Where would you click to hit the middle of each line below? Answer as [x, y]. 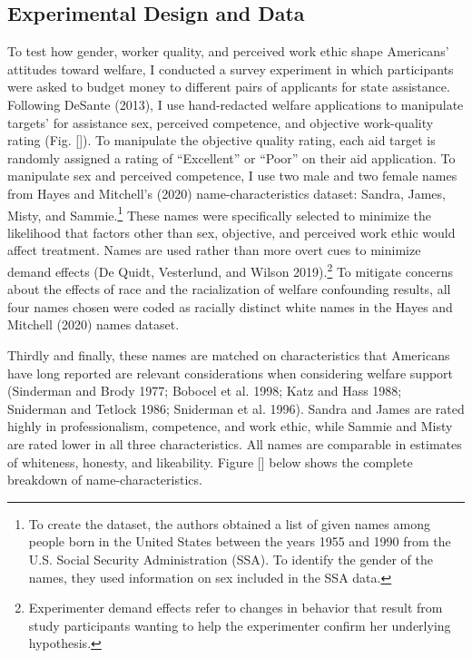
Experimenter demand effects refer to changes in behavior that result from [236, 608]
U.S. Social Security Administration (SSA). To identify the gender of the [231, 559]
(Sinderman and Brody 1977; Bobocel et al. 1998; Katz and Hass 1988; [205, 391]
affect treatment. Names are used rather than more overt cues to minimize [214, 250]
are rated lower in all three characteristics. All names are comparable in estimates [235, 443]
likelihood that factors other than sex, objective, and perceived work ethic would [231, 232]
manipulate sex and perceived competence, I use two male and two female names [232, 176]
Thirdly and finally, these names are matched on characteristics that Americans [229, 355]
